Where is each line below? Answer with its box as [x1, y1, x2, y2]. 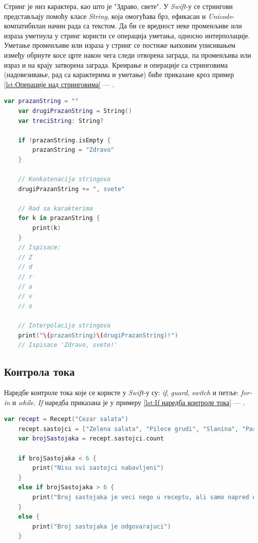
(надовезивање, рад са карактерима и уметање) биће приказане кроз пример [4, 69, 234, 80]
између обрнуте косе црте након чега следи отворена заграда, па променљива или [4, 49, 251, 60]
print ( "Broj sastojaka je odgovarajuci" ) [32, 523, 171, 530]
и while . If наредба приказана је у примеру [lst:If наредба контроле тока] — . [12, 397, 245, 407]
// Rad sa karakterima [18, 205, 93, 212]
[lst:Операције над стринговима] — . [4, 79, 114, 89]
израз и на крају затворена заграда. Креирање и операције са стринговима [4, 59, 228, 70]
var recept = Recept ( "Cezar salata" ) [4, 416, 129, 423]
